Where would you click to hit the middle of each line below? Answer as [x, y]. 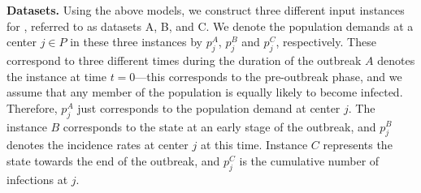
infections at [37, 179]
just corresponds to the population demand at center [209, 107]
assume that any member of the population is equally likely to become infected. [205, 92]
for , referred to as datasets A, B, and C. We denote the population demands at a [210, 26]
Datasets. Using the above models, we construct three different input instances [206, 10]
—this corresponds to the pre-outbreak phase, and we [269, 76]
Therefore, [32, 107]
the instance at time [56, 76]
